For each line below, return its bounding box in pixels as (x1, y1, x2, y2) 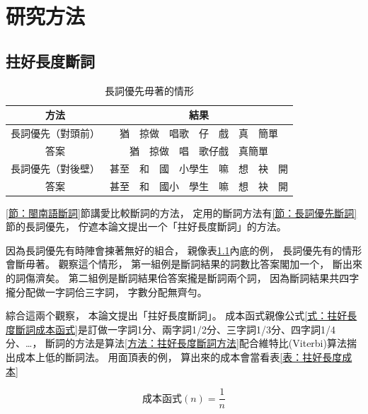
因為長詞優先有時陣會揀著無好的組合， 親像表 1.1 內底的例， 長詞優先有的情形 (6, 242, 362, 257)
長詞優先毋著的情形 (105, 83, 194, 97)
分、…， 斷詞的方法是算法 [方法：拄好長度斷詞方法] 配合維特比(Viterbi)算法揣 (6, 336, 357, 350)
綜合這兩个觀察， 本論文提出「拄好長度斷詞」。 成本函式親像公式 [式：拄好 (6, 308, 347, 323)
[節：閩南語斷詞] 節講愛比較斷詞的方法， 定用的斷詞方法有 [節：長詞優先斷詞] (6, 205, 357, 220)
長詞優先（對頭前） (11, 126, 100, 141)
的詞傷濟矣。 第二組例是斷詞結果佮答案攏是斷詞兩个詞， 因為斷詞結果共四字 (6, 271, 360, 285)
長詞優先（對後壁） (11, 160, 100, 175)
